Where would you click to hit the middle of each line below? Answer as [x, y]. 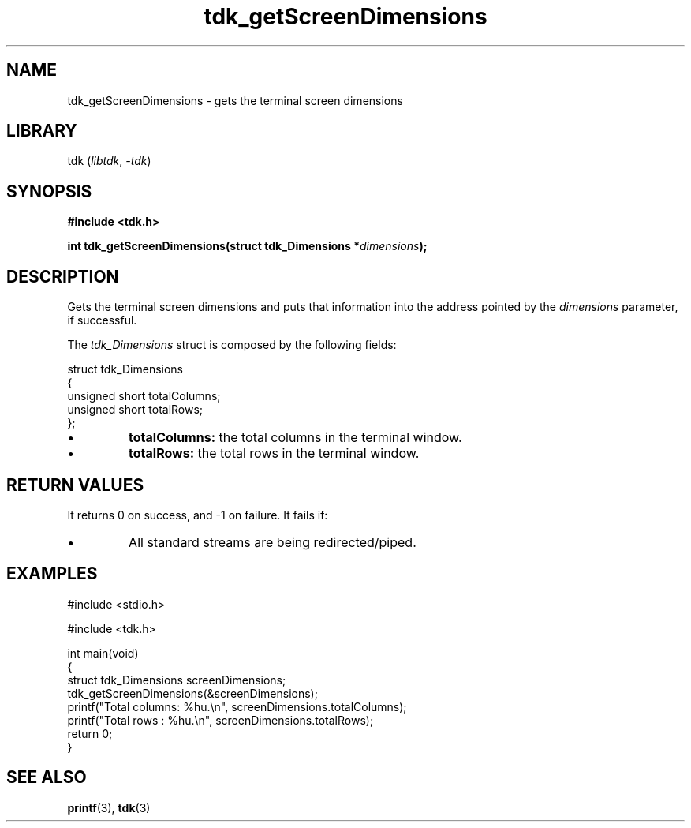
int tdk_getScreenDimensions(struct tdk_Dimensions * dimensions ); [247, 246]
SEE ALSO [47, 777]
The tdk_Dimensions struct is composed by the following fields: [232, 345]
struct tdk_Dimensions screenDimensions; [177, 680]
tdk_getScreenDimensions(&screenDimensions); [192, 693]
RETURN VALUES [75, 485]
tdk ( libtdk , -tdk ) [109, 161]
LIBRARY [42, 131]
